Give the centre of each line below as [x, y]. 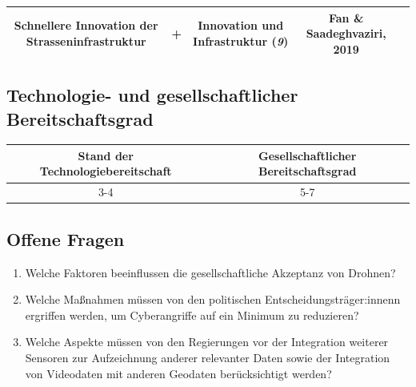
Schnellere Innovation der [86, 25]
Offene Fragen [66, 238]
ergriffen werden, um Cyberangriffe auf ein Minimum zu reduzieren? [192, 314]
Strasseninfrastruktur [86, 40]
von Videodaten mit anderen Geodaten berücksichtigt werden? [178, 373]
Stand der [106, 155]
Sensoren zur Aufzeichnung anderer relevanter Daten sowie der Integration [208, 357]
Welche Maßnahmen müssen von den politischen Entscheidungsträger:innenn [213, 299]
